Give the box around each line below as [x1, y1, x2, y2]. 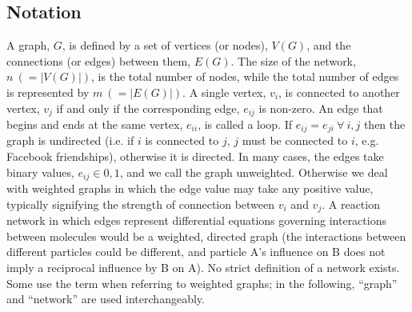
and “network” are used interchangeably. [6, 290, 205, 307]
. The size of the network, [230, 52, 356, 69]
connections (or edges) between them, [6, 52, 190, 69]
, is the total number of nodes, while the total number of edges [91, 68, 399, 85]
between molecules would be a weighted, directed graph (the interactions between [6, 227, 406, 244]
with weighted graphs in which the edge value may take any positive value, [6, 180, 374, 197]
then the [363, 116, 406, 133]
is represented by [6, 83, 90, 100]
